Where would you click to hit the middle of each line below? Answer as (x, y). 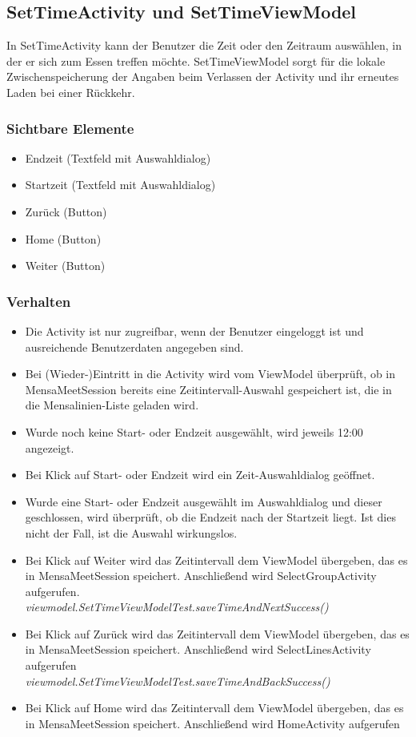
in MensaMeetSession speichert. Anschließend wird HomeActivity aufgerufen (212, 723)
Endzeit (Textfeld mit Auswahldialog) (118, 157)
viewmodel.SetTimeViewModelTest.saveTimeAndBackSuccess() (178, 681)
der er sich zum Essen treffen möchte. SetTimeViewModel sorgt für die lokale (196, 60)
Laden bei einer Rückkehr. (71, 92)
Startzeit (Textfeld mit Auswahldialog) (120, 185)
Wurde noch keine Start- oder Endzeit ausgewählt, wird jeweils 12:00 (194, 431)
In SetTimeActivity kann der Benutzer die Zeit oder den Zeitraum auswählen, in (204, 45)
